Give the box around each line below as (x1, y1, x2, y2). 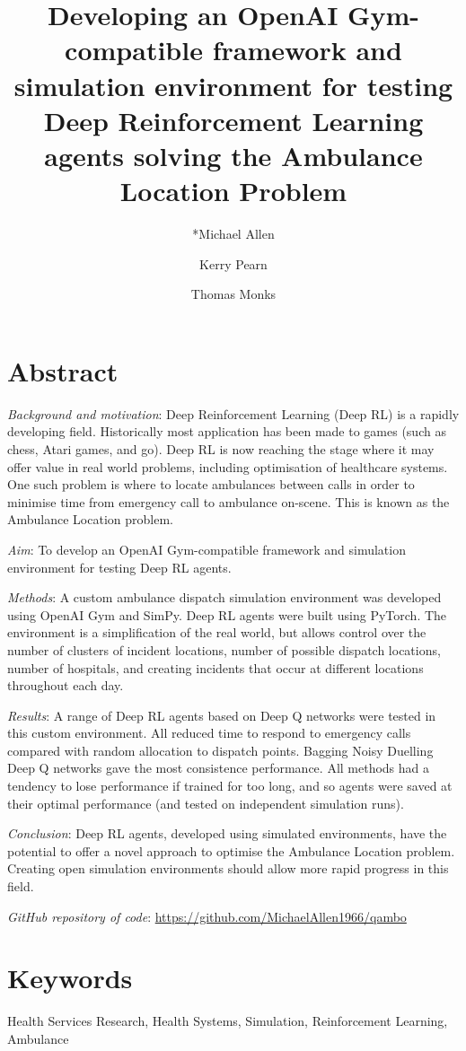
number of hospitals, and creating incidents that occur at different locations (7, 658, 424, 677)
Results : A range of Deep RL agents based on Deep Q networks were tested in (7, 705, 436, 724)
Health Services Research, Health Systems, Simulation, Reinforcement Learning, (7, 1012, 448, 1030)
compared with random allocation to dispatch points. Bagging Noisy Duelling (7, 740, 434, 759)
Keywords (7, 959, 133, 996)
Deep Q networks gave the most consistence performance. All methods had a (7, 758, 430, 777)
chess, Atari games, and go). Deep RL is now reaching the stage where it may (7, 439, 435, 458)
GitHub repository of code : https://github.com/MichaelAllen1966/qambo (7, 906, 407, 925)
